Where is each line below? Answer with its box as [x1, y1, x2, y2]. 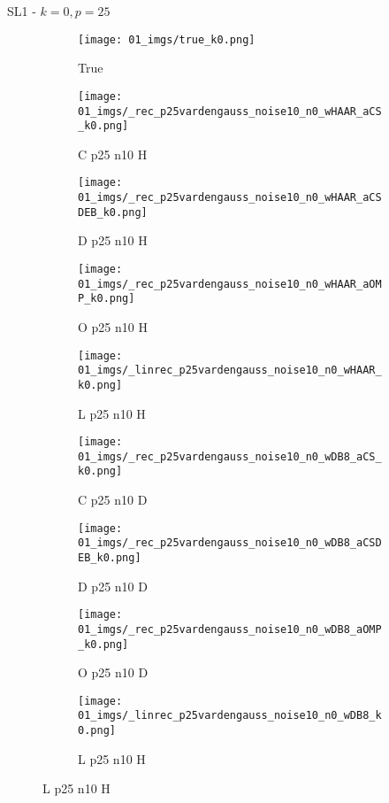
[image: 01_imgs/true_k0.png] [78, 33, 256, 46]
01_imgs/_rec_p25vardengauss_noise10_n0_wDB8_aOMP [78, 622, 382, 636]
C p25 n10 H [78, 144, 148, 163]
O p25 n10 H [78, 317, 148, 336]
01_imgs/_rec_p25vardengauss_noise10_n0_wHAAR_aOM [78, 277, 382, 290]
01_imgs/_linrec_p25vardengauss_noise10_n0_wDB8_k [78, 709, 382, 722]
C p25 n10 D [78, 490, 148, 509]
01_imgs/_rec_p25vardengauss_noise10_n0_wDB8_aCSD [78, 537, 382, 550]
